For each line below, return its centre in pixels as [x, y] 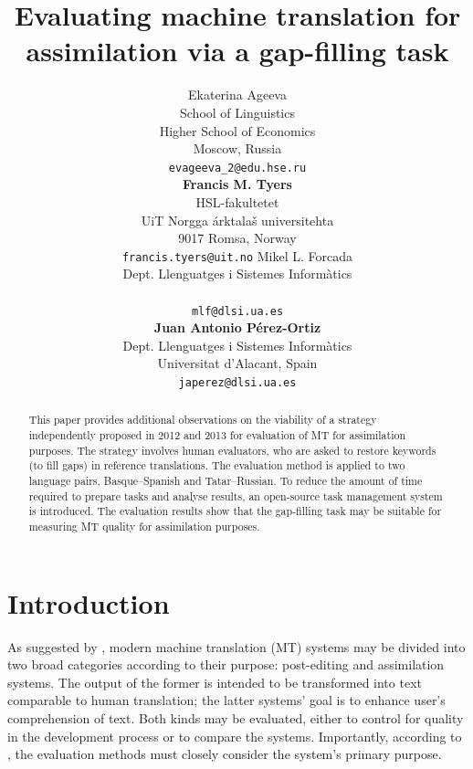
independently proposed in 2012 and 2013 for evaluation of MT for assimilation [217, 435]
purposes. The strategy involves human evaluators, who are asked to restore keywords [232, 450]
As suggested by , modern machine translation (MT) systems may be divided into [236, 646]
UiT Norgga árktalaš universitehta [237, 220]
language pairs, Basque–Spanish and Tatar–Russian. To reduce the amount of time [226, 481]
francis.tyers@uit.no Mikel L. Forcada [237, 255]
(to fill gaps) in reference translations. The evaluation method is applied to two [217, 465]
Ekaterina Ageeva [237, 95]
